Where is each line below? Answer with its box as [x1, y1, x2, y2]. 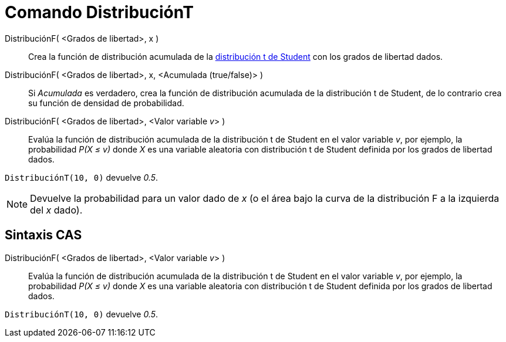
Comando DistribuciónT [5, 2, 194, 22]
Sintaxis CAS [5, 228, 82, 243]
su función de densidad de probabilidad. [28, 97, 184, 108]
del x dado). [30, 204, 83, 216]
